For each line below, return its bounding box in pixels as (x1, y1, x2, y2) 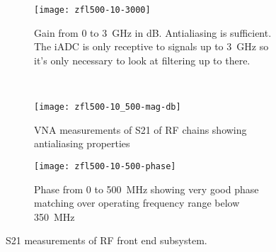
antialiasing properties (34, 136, 130, 151)
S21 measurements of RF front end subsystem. (6, 233, 207, 248)
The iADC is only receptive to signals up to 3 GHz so (34, 39, 269, 54)
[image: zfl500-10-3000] (34, 5, 151, 15)
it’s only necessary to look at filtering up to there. (34, 52, 251, 67)
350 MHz (34, 209, 75, 224)
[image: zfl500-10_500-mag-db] (34, 102, 181, 113)
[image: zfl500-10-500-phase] (34, 161, 176, 171)
